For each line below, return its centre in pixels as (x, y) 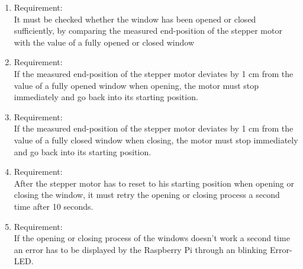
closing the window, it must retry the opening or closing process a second (147, 195)
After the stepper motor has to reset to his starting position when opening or (154, 183)
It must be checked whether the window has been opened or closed (135, 19)
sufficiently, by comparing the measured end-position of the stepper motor (148, 31)
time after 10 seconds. (54, 206)
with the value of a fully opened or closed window (104, 42)
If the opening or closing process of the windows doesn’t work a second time (152, 238)
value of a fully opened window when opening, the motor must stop (136, 85)
